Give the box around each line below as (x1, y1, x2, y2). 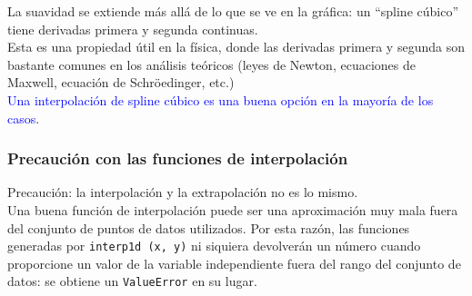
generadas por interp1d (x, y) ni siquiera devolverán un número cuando (7, 236, 421, 255)
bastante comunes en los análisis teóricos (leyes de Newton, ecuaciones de (7, 54, 416, 74)
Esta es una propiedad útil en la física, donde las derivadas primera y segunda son (7, 37, 465, 56)
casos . (7, 108, 40, 127)
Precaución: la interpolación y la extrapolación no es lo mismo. (7, 183, 358, 202)
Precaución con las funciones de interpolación (7, 147, 348, 170)
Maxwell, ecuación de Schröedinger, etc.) (7, 73, 235, 92)
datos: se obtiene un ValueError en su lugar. (7, 271, 257, 291)
